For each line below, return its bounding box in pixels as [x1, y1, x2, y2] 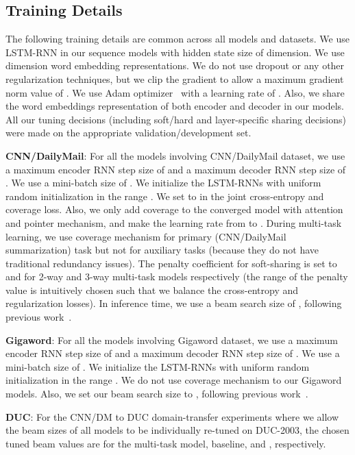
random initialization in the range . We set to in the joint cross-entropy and [5, 188, 324, 203]
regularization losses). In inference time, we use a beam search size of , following [5, 296, 342, 310]
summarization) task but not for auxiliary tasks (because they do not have [5, 243, 319, 257]
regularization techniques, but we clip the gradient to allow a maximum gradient [5, 71, 344, 86]
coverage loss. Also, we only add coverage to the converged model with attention [5, 202, 343, 217]
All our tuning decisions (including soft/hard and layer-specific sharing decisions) [5, 112, 346, 126]
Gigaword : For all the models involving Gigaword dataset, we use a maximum [5, 332, 338, 347]
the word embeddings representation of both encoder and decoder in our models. [5, 99, 344, 113]
